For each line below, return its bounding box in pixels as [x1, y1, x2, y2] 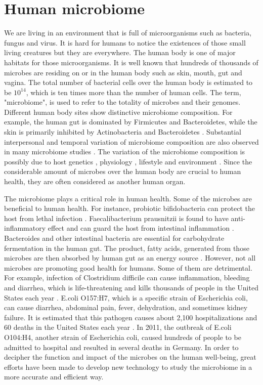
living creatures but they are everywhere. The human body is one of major [4, 47, 236, 58]
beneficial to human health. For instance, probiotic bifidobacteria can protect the [4, 203, 255, 213]
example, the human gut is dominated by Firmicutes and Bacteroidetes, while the [4, 116, 257, 127]
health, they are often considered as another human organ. [4, 176, 186, 187]
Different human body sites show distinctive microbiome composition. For [4, 106, 233, 117]
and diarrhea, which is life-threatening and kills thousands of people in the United [4, 282, 258, 292]
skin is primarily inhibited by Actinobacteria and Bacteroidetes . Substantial [4, 126, 241, 137]
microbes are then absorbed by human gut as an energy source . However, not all [4, 252, 256, 263]
